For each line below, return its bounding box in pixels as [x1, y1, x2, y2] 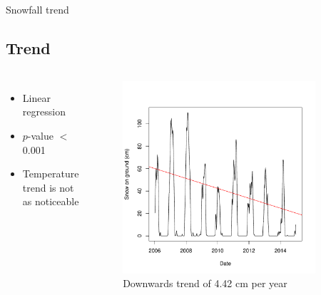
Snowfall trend [6, 2, 69, 16]
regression [22, 104, 66, 119]
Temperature [22, 166, 79, 181]
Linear [22, 90, 51, 105]
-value [27, 128, 54, 143]
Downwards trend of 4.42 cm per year [123, 276, 287, 291]
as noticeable [22, 194, 79, 209]
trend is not [22, 180, 74, 195]
